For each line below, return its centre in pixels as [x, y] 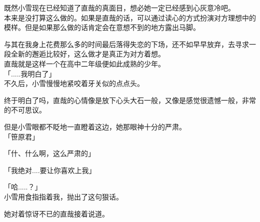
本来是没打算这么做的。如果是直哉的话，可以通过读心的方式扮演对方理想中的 [130, 17]
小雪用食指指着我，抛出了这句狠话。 [63, 196]
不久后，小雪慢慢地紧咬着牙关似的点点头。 [74, 83]
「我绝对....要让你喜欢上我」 [50, 170]
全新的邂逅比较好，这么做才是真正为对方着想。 [88, 54]
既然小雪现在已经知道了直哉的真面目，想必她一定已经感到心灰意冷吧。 [119, 7]
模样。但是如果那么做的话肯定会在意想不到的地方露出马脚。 [102, 27]
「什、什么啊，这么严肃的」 [49, 153]
